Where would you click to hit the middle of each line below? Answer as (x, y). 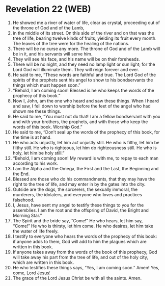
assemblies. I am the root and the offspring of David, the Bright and (81, 210)
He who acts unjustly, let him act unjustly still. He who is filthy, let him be (86, 142)
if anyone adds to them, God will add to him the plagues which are (80, 241)
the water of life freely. (36, 231)
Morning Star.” (27, 215)
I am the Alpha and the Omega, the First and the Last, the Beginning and (86, 168)
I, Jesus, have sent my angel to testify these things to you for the (78, 205)
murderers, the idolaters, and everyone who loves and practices (77, 194)
